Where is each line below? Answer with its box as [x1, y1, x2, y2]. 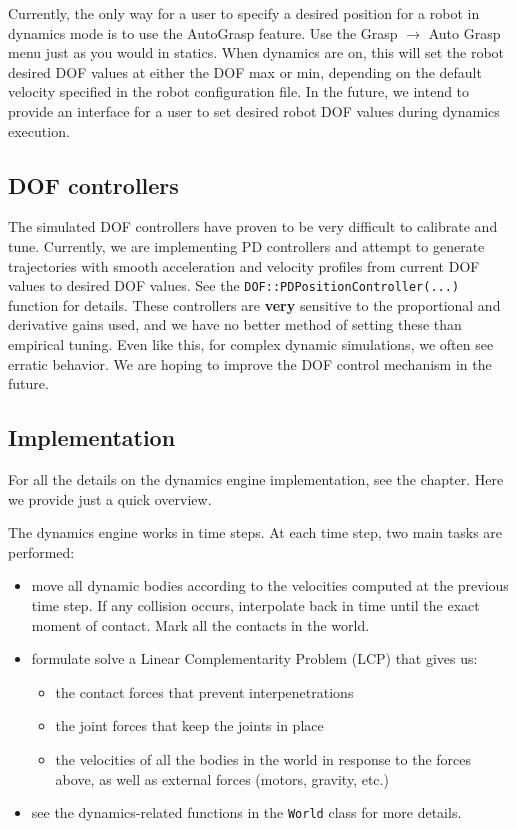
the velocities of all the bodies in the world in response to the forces [55, 748, 472, 769]
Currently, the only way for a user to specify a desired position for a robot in [8, 3, 480, 23]
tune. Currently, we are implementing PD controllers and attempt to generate [8, 235, 485, 256]
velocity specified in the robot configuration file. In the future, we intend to [8, 81, 470, 102]
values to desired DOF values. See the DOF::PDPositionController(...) [8, 275, 460, 296]
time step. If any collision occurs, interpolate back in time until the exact [31, 594, 480, 615]
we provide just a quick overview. [8, 488, 212, 509]
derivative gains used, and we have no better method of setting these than [8, 314, 462, 335]
